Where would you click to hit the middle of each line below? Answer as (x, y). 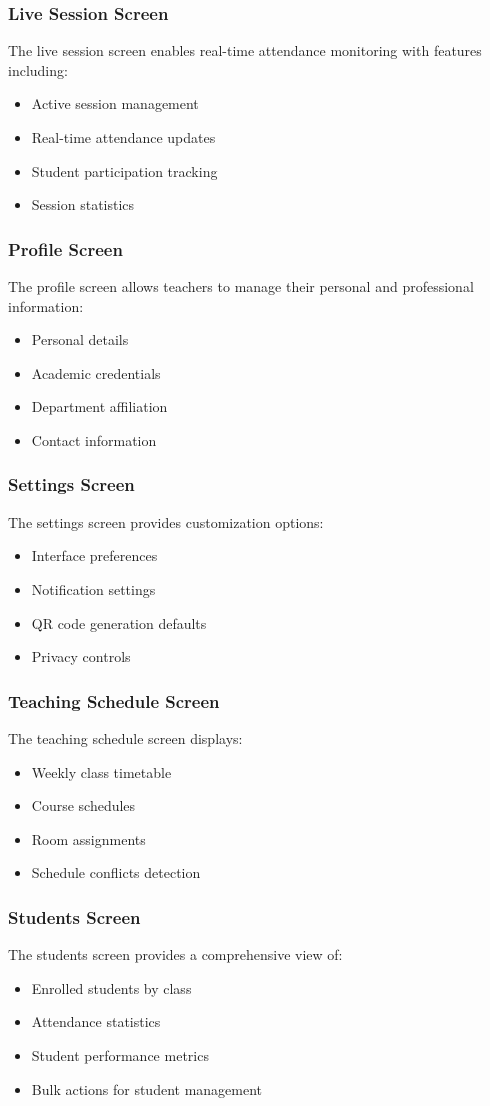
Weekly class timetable (101, 771)
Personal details (80, 339)
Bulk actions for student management (147, 1088)
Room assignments (88, 838)
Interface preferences (94, 555)
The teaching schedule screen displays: (125, 737)
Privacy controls (81, 656)
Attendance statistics (96, 1021)
